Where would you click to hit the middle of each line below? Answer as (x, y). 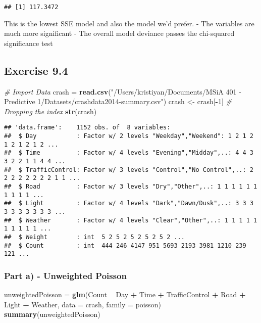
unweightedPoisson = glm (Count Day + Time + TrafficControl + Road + (125, 294)
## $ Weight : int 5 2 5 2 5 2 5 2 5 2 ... (94, 237)
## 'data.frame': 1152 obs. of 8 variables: (87, 128)
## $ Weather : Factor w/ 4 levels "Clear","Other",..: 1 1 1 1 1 (131, 220)
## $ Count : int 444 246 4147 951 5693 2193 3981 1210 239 (125, 245)
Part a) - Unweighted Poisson (66, 275)
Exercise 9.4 (36, 70)
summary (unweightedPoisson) (52, 314)
